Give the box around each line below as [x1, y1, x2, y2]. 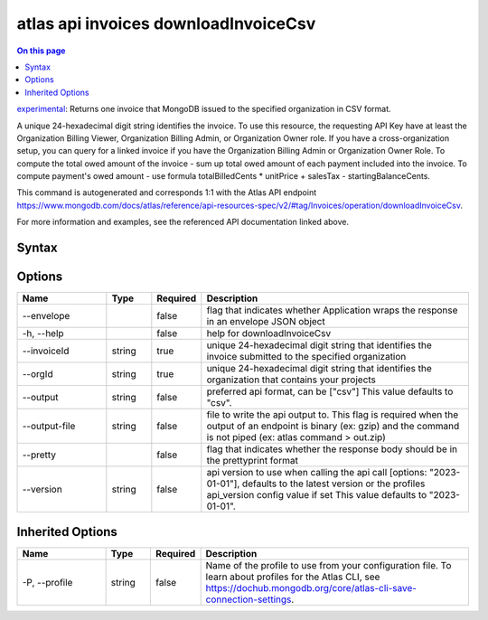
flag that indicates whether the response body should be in [206, 443, 458, 456]
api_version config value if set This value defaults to [206, 489, 427, 502]
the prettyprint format [206, 455, 298, 467]
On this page [16, 45, 66, 56]
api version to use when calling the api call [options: [206, 466, 427, 479]
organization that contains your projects [206, 373, 377, 386]
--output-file [22, 420, 76, 433]
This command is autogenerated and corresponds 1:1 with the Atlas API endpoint [16, 187, 316, 198]
